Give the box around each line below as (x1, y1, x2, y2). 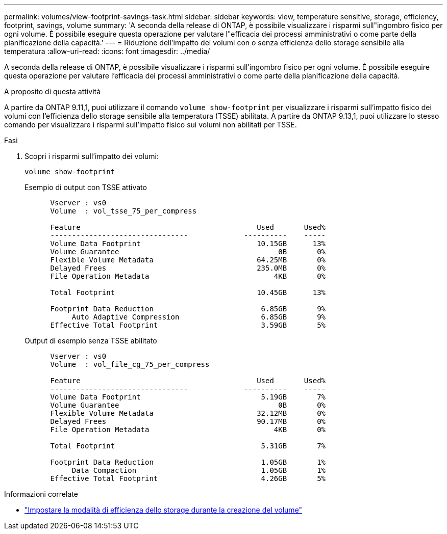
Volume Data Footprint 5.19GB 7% (50, 393, 326, 401)
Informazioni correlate (4, 490, 78, 498)
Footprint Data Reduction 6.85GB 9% (50, 305, 326, 313)
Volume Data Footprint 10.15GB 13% (50, 239, 326, 248)
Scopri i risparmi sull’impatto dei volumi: (24, 152, 159, 161)
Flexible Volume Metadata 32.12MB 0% (50, 409, 326, 417)
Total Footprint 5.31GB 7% (50, 442, 326, 450)
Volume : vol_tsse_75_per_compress (50, 207, 197, 215)
